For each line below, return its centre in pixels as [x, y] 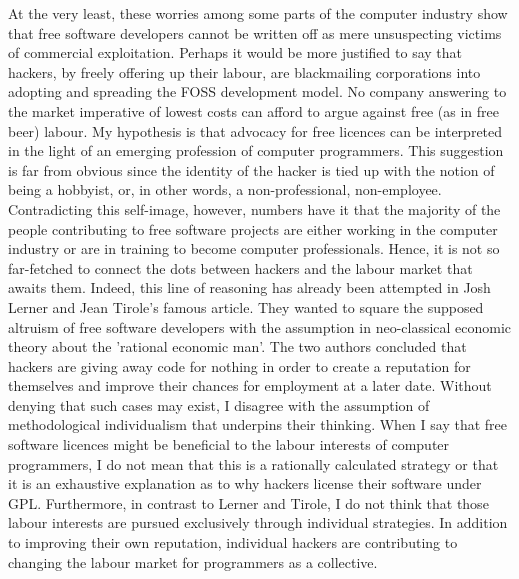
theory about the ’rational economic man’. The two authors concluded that [237, 346]
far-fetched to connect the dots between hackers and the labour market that [240, 267]
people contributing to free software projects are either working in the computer [253, 228]
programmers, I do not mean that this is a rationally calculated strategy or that [253, 463]
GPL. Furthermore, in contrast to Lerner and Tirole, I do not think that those [248, 502]
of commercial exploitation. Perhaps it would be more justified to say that [235, 52]
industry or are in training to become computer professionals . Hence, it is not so [254, 248]
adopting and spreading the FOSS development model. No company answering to [257, 91]
